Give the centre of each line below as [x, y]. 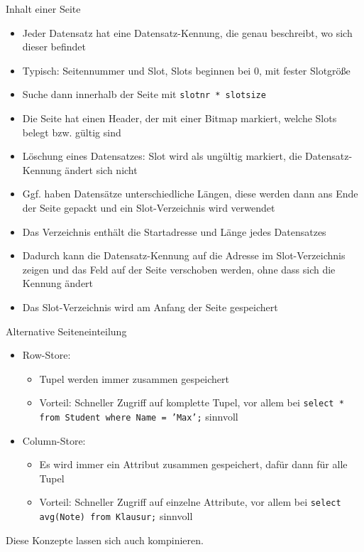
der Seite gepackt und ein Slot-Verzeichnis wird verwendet [149, 207]
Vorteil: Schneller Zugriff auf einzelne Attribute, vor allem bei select [190, 502]
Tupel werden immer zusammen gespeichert [134, 378]
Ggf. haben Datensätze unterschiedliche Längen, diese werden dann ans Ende [190, 194]
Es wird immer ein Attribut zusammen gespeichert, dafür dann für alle [193, 464]
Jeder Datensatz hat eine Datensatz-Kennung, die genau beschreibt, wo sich [187, 32]
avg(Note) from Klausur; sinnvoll [116, 516]
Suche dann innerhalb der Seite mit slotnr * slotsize [144, 94]
